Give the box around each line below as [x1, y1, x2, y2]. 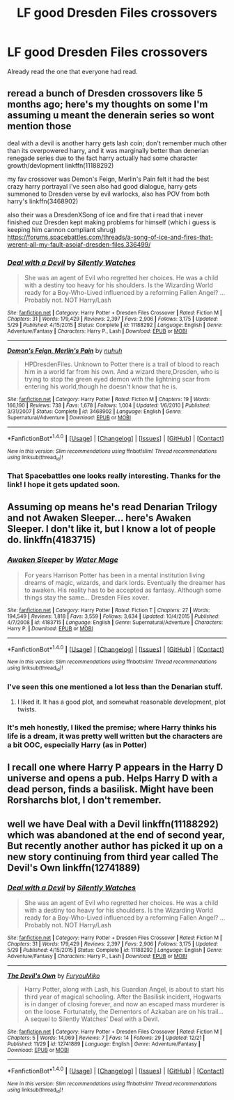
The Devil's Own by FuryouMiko [7, 971, 100, 980]
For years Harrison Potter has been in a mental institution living [24, 571, 205, 579]
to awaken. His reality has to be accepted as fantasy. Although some [24, 586, 221, 594]
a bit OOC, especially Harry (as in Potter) [7, 739, 148, 749]
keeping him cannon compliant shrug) [7, 225, 116, 233]
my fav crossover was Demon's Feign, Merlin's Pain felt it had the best [7, 175, 210, 183]
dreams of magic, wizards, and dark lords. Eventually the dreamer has [24, 578, 226, 586]
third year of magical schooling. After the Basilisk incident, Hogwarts [24, 992, 221, 1001]
